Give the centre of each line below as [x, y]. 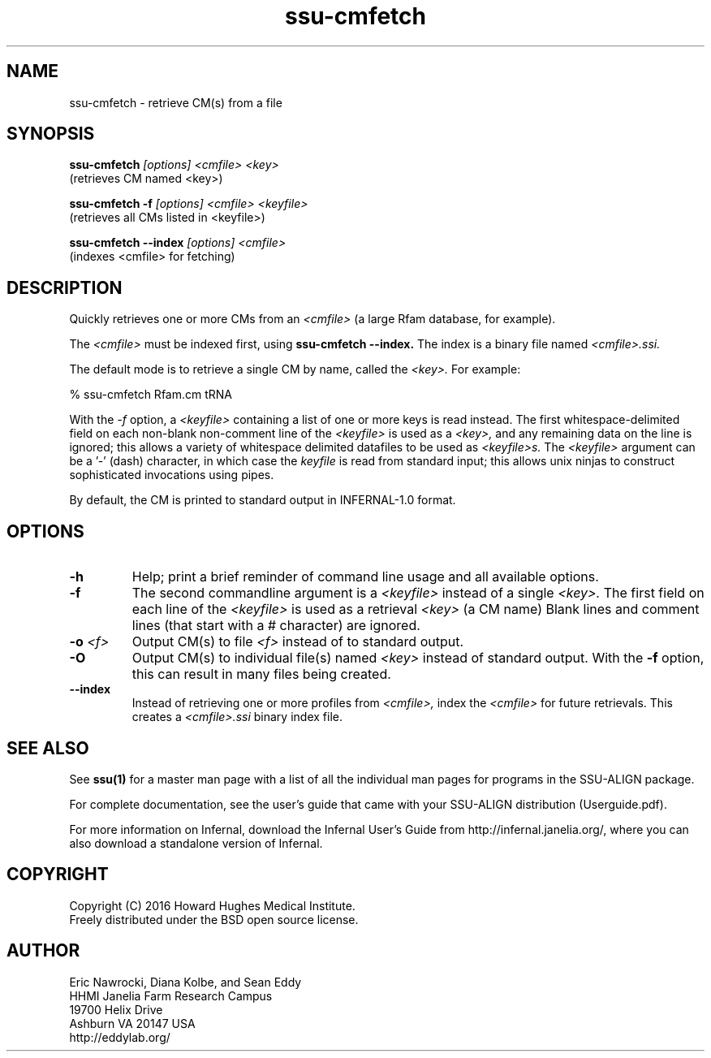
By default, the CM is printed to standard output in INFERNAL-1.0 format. [263, 500]
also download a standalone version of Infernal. [196, 843]
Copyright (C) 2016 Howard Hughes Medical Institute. [212, 905]
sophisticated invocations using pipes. [172, 475]
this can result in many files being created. [261, 674]
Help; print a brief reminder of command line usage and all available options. [365, 577]
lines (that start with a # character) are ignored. [276, 626]
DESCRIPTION [65, 287]
